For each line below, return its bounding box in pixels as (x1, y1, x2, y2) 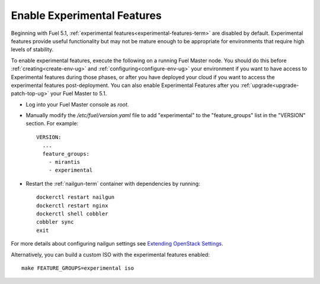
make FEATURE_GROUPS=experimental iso (21, 264, 135, 272)
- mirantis (48, 159, 81, 166)
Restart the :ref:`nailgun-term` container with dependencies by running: (25, 180, 201, 187)
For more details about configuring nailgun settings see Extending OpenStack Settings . (11, 240, 223, 247)
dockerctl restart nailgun (36, 194, 115, 201)
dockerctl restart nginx (36, 202, 108, 209)
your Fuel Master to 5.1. (50, 90, 107, 97)
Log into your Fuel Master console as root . (25, 101, 129, 108)
